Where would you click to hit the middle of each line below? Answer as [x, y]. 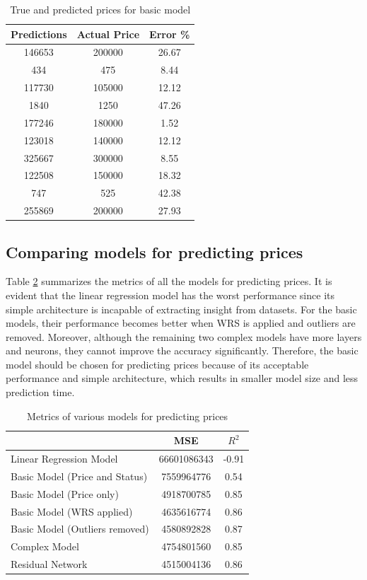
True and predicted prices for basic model [100, 9]
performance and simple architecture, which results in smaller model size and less [182, 378]
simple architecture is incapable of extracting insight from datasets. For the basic [181, 309]
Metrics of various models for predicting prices [128, 416]
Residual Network [49, 564]
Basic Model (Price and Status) [79, 476]
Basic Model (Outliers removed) [80, 529]
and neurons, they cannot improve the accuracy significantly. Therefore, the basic [182, 350]
